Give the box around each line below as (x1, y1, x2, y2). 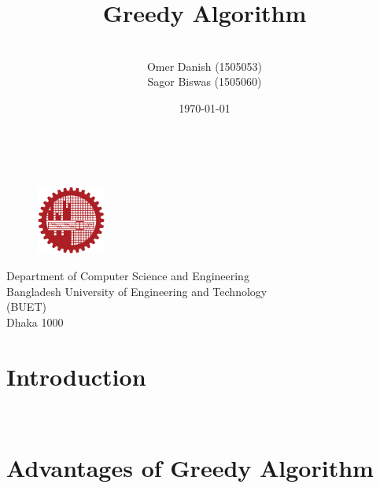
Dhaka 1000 (6, 313, 64, 330)
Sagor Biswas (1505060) (147, 73, 262, 90)
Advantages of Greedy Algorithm (6, 452, 374, 484)
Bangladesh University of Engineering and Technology (6, 283, 267, 299)
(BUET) (6, 298, 46, 315)
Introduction (6, 360, 146, 392)
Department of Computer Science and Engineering (6, 267, 249, 283)
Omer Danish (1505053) (146, 57, 263, 74)
